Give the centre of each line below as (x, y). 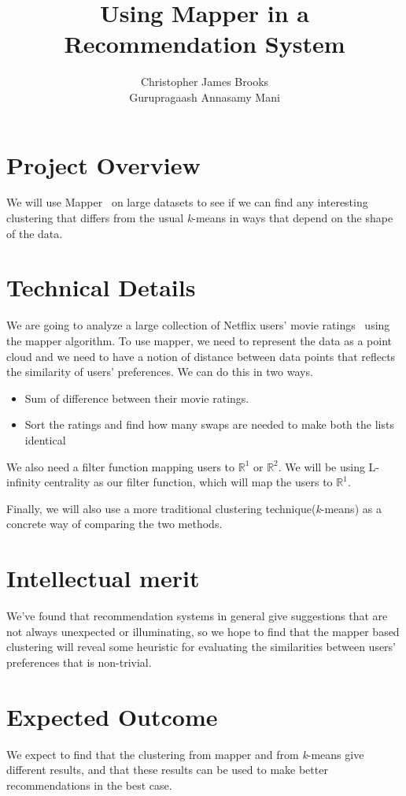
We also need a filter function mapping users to (121, 466)
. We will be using (321, 466)
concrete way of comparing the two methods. (114, 524)
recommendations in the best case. (89, 785)
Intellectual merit (103, 578)
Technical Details (101, 287)
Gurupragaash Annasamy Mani (205, 97)
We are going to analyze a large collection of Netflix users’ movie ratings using (198, 325)
